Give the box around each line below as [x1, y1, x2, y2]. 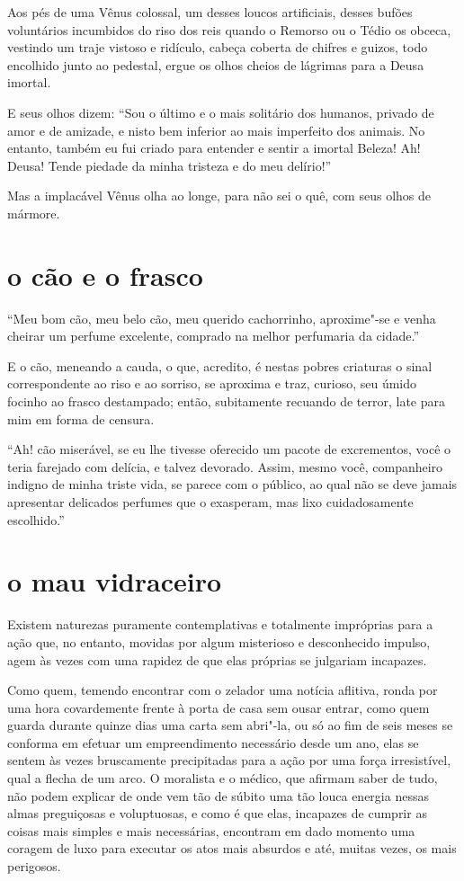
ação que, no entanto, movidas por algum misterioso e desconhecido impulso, [7, 632, 431, 651]
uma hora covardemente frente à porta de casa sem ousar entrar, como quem [7, 698, 430, 716]
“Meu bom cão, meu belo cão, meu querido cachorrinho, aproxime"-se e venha [7, 308, 436, 327]
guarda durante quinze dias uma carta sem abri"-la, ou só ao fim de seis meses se [7, 716, 453, 734]
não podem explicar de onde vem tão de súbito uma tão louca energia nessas [7, 786, 429, 805]
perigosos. [7, 857, 61, 876]
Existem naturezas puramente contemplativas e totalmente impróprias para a [7, 615, 433, 634]
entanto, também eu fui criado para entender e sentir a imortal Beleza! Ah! [7, 138, 421, 157]
